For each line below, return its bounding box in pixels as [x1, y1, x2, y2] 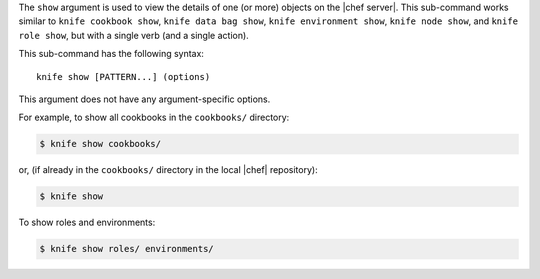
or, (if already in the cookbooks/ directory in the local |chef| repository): [18, 164, 319, 176]
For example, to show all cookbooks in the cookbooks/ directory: [18, 111, 290, 124]
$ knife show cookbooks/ [39, 138, 162, 150]
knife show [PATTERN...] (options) [36, 71, 211, 82]
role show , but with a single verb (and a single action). [18, 29, 249, 41]
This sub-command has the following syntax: [18, 48, 205, 60]
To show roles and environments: [18, 216, 156, 229]
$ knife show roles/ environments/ [39, 243, 214, 255]
